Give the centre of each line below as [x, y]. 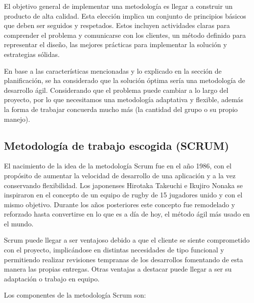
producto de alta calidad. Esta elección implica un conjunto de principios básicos [125, 15]
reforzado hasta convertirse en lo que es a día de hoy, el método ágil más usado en [127, 214]
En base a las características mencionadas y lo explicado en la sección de [113, 70]
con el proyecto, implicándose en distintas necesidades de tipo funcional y [114, 250]
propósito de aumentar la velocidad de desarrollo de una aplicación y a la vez [120, 175]
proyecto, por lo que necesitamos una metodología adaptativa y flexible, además [124, 99]
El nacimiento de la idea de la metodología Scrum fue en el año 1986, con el [118, 166]
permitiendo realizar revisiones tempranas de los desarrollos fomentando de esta [124, 259]
